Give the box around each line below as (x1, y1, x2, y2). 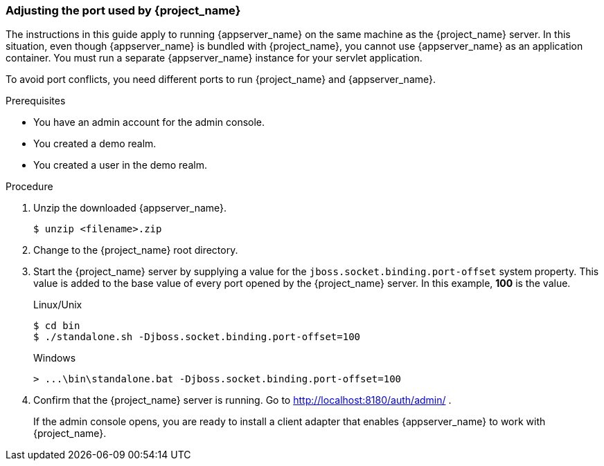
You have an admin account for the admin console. (33, 116, 265, 129)
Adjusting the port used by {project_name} (6, 3, 241, 17)
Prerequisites (6, 95, 66, 107)
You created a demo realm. (33, 138, 157, 150)
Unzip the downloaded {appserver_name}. (33, 202, 227, 214)
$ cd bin (33, 320, 80, 332)
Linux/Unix (33, 299, 82, 311)
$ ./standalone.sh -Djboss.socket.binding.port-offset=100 (33, 331, 361, 343)
